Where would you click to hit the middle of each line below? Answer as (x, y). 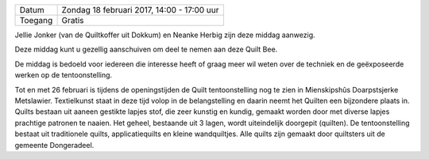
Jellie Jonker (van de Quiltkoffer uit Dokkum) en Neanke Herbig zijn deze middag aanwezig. (165, 35)
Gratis (73, 20)
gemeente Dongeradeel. (54, 145)
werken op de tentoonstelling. (64, 75)
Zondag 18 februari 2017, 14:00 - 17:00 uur (140, 10)
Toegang (36, 20)
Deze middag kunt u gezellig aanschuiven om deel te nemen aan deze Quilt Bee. (146, 49)
